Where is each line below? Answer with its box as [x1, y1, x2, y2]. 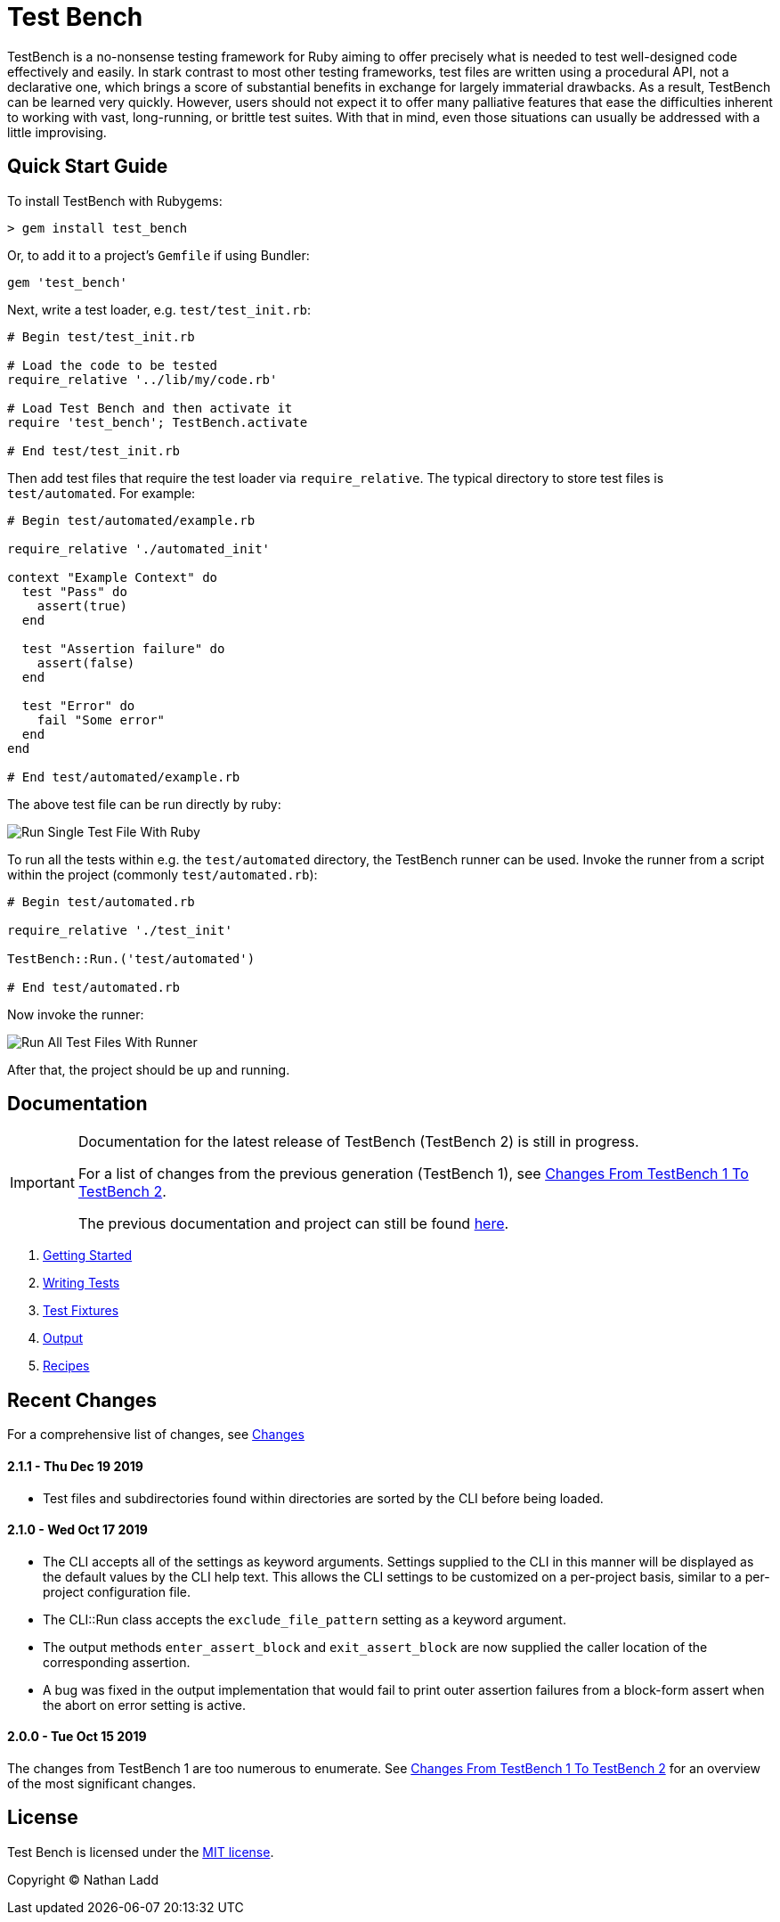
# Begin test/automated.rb [7, 894, 195, 909]
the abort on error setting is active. [43, 1697, 246, 1713]
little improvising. [7, 124, 107, 140]
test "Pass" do [21, 584, 127, 599]
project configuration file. [43, 1583, 191, 1599]
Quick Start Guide [7, 155, 168, 178]
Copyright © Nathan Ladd [7, 1871, 158, 1887]
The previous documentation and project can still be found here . [77, 1215, 509, 1233]
